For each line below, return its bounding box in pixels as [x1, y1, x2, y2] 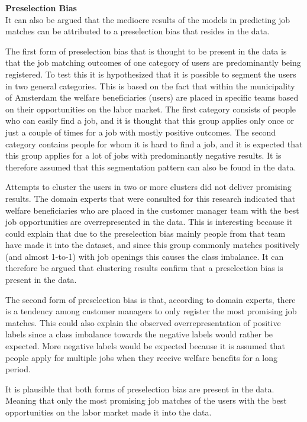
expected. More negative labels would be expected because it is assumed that [5, 340, 285, 352]
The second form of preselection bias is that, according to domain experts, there [5, 293, 296, 305]
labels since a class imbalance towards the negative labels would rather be [5, 328, 273, 340]
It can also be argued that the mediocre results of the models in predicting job [5, 13, 290, 25]
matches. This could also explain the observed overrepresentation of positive [5, 316, 281, 328]
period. [5, 363, 31, 375]
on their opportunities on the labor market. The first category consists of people [5, 102, 296, 115]
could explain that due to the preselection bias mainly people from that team [5, 227, 286, 239]
